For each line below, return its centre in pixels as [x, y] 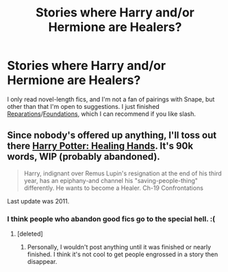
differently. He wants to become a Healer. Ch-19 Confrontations [114, 188]
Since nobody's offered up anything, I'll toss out [112, 135]
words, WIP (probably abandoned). [84, 157]
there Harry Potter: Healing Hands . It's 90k [100, 146]
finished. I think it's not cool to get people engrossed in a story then [123, 254]
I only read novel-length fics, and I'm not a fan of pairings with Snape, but [111, 99]
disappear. [42, 262]
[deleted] [30, 234]
